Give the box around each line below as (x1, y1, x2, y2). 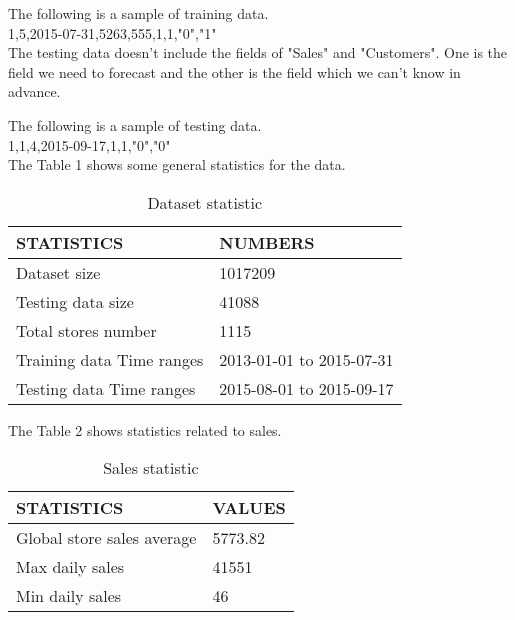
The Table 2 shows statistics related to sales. (8, 419, 282, 440)
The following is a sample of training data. (8, 3, 269, 23)
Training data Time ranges (16, 347, 204, 371)
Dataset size (16, 260, 101, 284)
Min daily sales (16, 584, 122, 608)
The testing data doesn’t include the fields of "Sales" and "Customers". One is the (8, 42, 508, 63)
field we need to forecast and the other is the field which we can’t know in (8, 61, 461, 82)
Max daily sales (16, 555, 125, 579)
